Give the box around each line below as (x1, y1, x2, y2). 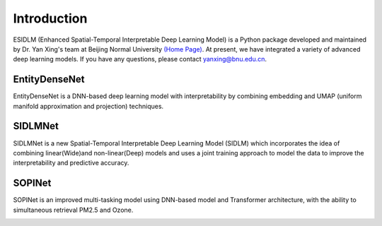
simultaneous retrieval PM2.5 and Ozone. (13, 206, 134, 214)
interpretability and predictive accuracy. (13, 159, 129, 167)
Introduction (13, 11, 88, 26)
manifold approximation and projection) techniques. (13, 102, 164, 110)
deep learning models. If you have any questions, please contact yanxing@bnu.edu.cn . (13, 55, 267, 64)
